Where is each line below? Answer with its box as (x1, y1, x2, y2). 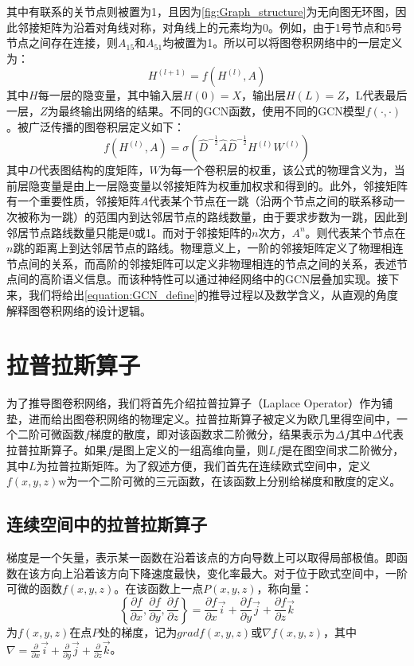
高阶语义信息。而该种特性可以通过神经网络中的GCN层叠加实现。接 (39, 271, 389, 287)
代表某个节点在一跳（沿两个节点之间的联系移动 (148, 193, 394, 209)
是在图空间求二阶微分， (281, 442, 404, 458)
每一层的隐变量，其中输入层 (37, 87, 183, 103)
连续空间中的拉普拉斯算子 (6, 512, 207, 536)
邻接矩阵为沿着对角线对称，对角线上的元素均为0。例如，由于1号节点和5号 (17, 18, 402, 35)
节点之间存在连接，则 (6, 34, 118, 51)
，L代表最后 (344, 87, 408, 103)
